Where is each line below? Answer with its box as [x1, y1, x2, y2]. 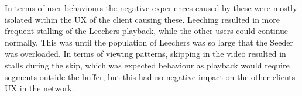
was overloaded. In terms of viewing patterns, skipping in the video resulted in [5, 47, 286, 60]
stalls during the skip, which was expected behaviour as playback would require [5, 59, 290, 71]
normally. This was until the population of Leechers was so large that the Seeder [5, 36, 294, 48]
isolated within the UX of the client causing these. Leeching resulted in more [5, 13, 280, 25]
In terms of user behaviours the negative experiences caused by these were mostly [5, 2, 297, 13]
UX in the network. [5, 82, 74, 94]
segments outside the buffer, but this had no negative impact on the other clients [5, 70, 296, 83]
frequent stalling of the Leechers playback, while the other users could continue [5, 25, 289, 37]
